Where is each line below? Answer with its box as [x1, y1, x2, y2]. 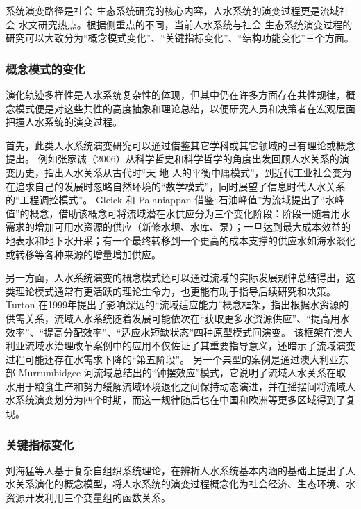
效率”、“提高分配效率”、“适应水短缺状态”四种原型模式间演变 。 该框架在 [6, 324, 333, 339]
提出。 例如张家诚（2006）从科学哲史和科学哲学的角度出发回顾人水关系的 [6, 151, 339, 166]
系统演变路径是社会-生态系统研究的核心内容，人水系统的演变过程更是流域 [6, 3, 339, 17]
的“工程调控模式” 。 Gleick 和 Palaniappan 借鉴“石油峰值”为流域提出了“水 [6, 192, 335, 207]
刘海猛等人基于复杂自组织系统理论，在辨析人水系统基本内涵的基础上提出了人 [6, 462, 355, 477]
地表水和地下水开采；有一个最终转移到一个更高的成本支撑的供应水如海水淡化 [6, 233, 355, 247]
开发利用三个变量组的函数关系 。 [24, 490, 171, 505]
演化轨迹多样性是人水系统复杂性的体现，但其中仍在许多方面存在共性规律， [6, 87, 346, 101]
